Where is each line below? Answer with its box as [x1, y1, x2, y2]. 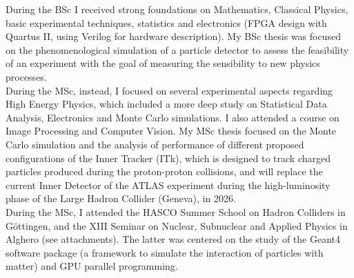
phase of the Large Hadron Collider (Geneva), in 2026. [6, 191, 236, 206]
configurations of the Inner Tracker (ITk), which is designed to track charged [6, 150, 331, 165]
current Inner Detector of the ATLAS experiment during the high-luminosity [6, 177, 331, 192]
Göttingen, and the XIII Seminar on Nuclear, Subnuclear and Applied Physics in [6, 218, 348, 232]
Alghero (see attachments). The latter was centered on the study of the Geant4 [6, 232, 341, 246]
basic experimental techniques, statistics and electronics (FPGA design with [6, 15, 327, 30]
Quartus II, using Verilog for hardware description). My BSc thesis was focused [6, 29, 341, 43]
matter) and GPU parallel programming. [6, 259, 178, 273]
